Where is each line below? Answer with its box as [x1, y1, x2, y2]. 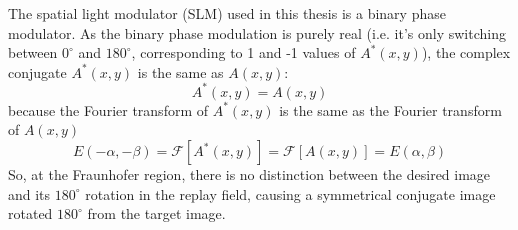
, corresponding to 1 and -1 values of [131, 42, 356, 63]
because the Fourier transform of [8, 99, 209, 120]
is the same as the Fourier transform [279, 99, 502, 120]
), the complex [421, 42, 511, 63]
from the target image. [87, 203, 226, 224]
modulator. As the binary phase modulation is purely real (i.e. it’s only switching [8, 22, 506, 43]
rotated [8, 203, 53, 224]
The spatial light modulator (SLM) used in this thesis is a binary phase [8, 3, 446, 23]
